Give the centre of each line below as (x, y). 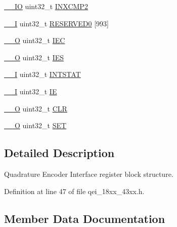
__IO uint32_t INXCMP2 (46, 6)
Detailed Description (59, 153)
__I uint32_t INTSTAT (42, 74)
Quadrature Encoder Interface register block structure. (89, 174)
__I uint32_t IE (31, 91)
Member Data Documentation (85, 218)
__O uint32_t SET (35, 125)
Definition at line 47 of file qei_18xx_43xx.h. (74, 191)
